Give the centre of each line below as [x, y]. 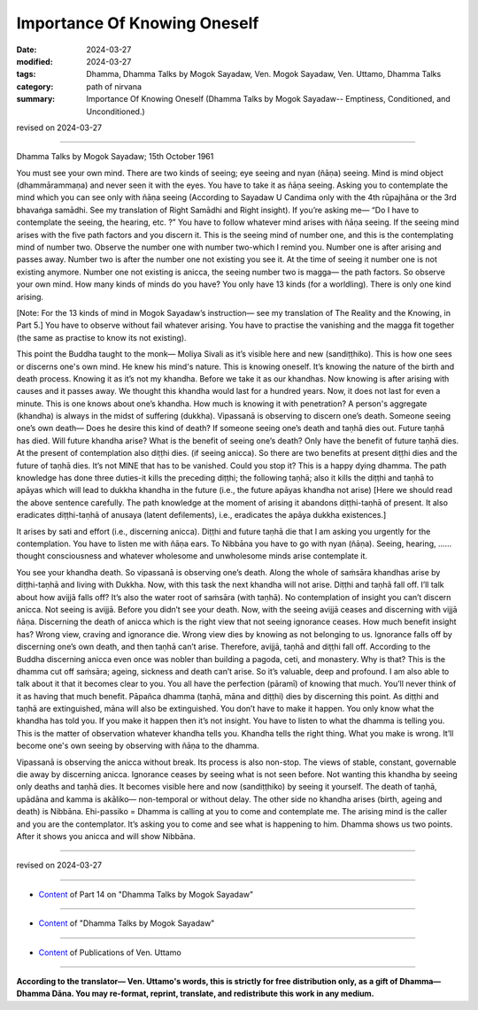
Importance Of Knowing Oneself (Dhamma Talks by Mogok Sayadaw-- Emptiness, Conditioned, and [268, 99]
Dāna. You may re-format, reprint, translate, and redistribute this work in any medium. [213, 994]
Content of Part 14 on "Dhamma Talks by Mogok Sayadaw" [146, 894]
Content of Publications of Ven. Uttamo [110, 952]
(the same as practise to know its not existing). [101, 337]
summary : [36, 99]
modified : [35, 61]
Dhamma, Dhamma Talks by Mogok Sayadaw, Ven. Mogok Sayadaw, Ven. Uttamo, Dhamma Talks [264, 74]
